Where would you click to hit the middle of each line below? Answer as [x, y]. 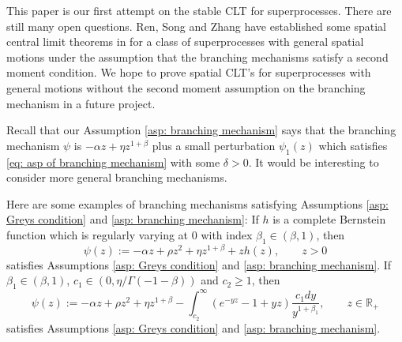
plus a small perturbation [214, 145]
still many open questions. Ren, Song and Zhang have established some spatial [197, 26]
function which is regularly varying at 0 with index [130, 234]
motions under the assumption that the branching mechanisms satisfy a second [197, 56]
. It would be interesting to [314, 162]
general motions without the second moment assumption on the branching [186, 87]
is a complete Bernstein [329, 219]
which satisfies [353, 145]
